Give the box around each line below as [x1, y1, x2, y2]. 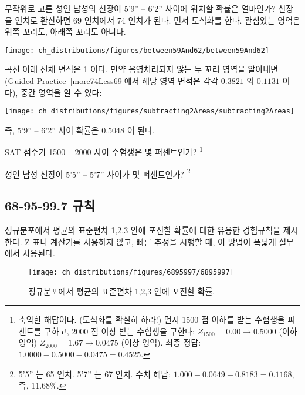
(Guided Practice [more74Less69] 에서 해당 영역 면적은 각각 [5, 75, 219, 87]
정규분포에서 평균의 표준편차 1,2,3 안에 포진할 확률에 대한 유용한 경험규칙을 [5, 224, 281, 236]
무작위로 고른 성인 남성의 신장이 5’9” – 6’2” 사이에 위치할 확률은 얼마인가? [5, 2, 276, 14]
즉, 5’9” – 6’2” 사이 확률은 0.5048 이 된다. [5, 123, 155, 136]
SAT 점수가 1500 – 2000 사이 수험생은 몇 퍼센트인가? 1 [5, 144, 203, 158]
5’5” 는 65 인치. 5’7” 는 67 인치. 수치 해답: [18, 367, 171, 380]
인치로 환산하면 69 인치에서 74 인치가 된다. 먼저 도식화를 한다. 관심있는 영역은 [15, 14, 300, 26]
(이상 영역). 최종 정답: [121, 336, 201, 349]
